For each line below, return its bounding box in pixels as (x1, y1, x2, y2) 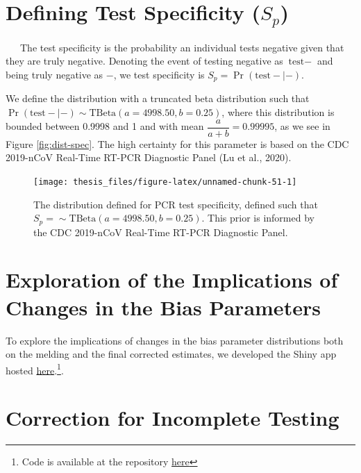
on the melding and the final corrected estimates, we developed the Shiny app (6, 347, 337, 361)
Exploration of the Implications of (6, 265, 338, 294)
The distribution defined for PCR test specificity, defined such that (33, 197, 318, 211)
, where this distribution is (221, 105, 335, 119)
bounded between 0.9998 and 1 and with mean (6, 119, 204, 133)
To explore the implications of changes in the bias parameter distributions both (6, 333, 344, 347)
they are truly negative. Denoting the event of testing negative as (6, 53, 283, 68)
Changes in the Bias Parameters (6, 292, 321, 321)
